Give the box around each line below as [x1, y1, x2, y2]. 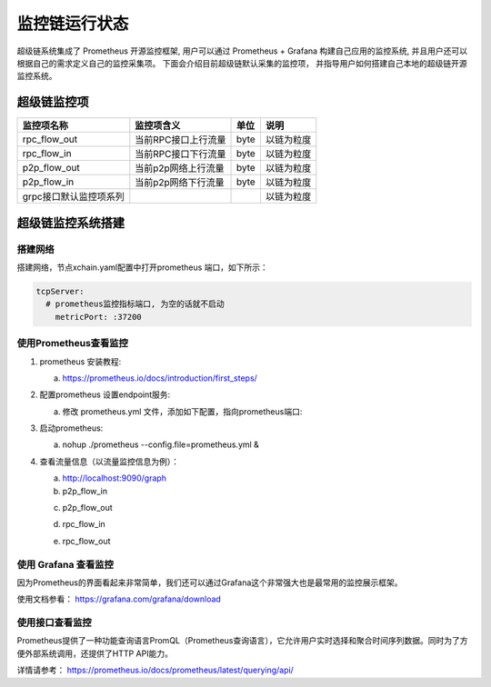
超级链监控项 [16, 95, 89, 110]
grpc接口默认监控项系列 [22, 191, 125, 204]
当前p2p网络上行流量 [135, 162, 225, 174]
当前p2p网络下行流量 [135, 176, 225, 189]
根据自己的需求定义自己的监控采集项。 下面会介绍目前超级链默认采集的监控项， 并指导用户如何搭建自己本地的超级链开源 [16, 57, 467, 68]
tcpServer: [35, 286, 85, 296]
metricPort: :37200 [55, 312, 143, 322]
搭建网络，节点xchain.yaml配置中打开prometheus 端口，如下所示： [16, 262, 268, 273]
